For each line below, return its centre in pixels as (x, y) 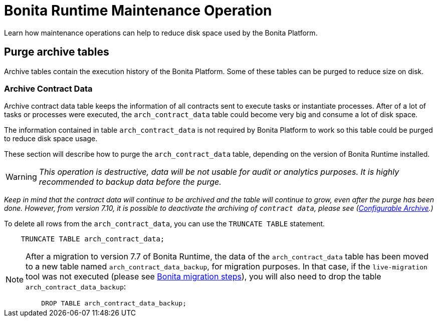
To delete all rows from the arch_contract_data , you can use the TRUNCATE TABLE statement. (165, 224)
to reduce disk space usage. (51, 139)
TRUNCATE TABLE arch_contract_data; (93, 239)
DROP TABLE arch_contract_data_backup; (114, 303)
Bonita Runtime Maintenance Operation (138, 11)
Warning (21, 177)
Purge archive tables (57, 52)
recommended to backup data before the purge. (130, 182)
